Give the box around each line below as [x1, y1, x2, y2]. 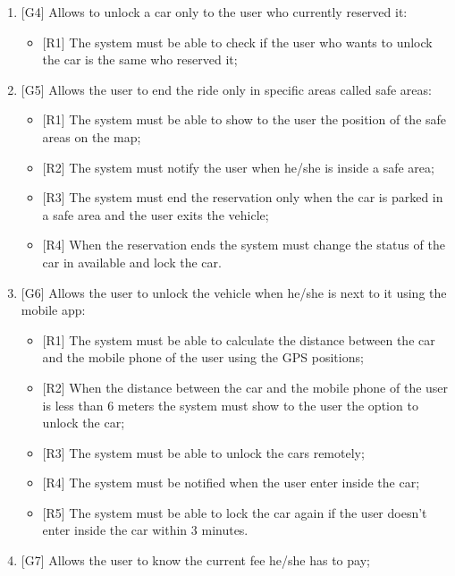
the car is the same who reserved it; [42, 50, 238, 69]
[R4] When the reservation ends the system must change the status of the [42, 235, 445, 254]
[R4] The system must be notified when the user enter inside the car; [42, 473, 420, 492]
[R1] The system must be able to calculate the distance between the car [42, 330, 435, 349]
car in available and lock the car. [42, 252, 222, 271]
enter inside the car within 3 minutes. [42, 521, 249, 539]
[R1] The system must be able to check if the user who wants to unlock [42, 32, 433, 51]
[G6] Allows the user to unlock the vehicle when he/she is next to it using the [21, 283, 447, 301]
